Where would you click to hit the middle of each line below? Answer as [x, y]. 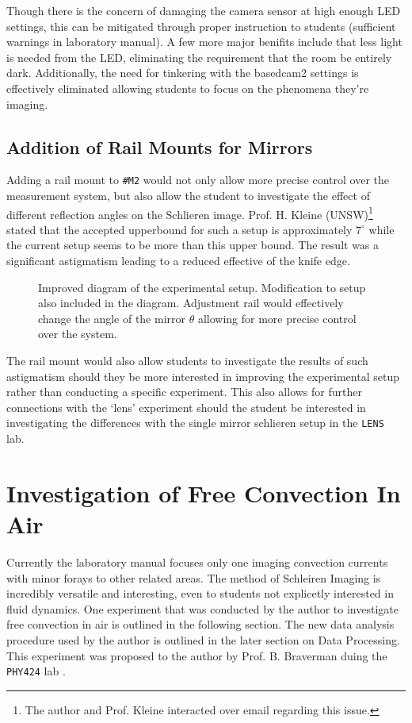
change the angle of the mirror [112, 318]
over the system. [78, 334]
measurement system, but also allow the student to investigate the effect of [188, 196]
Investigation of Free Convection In [204, 492]
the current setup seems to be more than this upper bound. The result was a [193, 245]
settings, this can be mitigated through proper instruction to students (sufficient [201, 26]
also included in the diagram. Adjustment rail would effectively [191, 303]
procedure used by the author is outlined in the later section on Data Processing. [203, 639]
